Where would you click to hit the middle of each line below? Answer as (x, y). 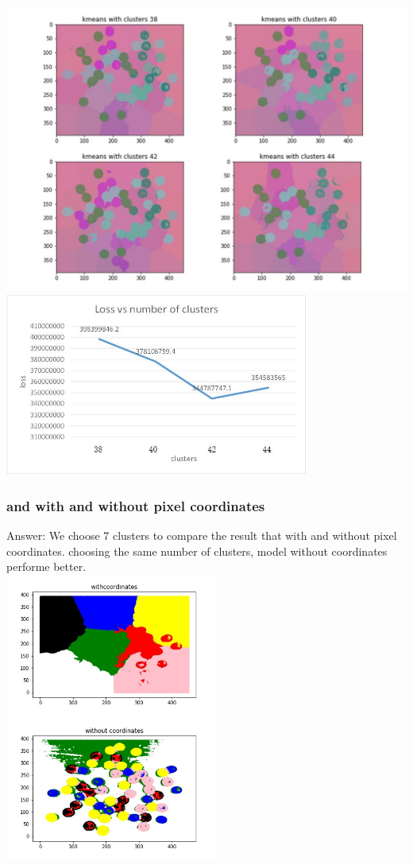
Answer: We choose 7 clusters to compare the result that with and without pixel (202, 535)
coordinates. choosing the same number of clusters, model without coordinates (197, 551)
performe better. (46, 566)
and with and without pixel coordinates (136, 505)
